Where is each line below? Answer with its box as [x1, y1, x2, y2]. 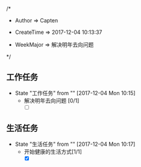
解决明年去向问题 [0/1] [23, 97, 80, 104]
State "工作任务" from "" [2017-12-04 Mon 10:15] [14, 89, 136, 96]
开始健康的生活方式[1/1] [23, 148, 83, 155]
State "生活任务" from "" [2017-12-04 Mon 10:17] [14, 140, 136, 148]
